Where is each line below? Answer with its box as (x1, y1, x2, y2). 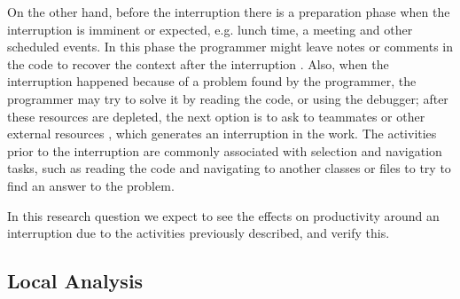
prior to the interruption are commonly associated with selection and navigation (7, 141, 442, 160)
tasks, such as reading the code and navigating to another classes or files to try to (7, 159, 451, 177)
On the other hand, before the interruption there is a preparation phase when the (7, 3, 450, 20)
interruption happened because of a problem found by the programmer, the (7, 72, 417, 90)
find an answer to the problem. (7, 176, 175, 194)
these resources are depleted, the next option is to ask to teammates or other (7, 106, 425, 125)
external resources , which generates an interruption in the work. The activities (7, 124, 437, 143)
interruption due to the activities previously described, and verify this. (7, 224, 390, 242)
